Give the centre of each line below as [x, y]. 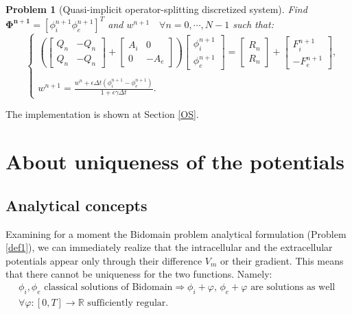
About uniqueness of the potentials [175, 161]
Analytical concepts [77, 205]
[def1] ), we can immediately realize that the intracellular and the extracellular [169, 247]
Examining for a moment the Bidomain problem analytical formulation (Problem [176, 233]
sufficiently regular [127, 303]
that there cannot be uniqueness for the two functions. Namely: [139, 274]
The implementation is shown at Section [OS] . [102, 114]
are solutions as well [293, 288]
